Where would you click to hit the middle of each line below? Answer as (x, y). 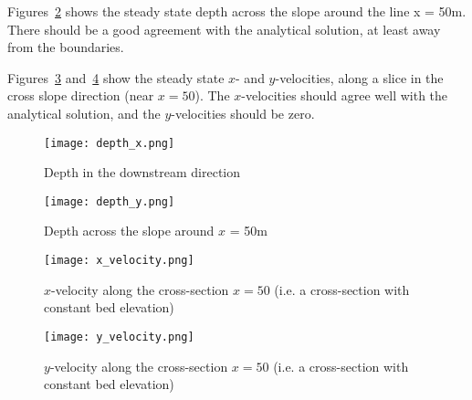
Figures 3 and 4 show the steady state (116, 77)
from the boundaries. (66, 47)
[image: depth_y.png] (110, 201)
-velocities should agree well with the (345, 95)
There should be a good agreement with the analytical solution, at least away (224, 29)
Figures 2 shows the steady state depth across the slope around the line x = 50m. (237, 11)
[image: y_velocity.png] (119, 337)
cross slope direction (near (81, 95)
